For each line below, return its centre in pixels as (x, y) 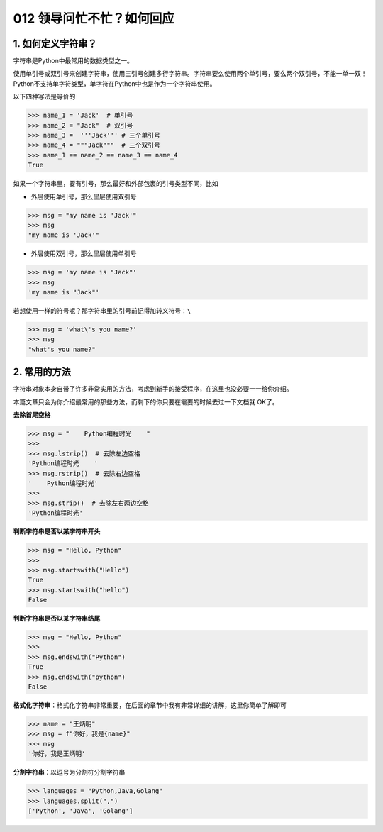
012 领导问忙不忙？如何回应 (94, 18)
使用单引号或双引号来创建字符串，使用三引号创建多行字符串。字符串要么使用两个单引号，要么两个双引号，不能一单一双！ (190, 74)
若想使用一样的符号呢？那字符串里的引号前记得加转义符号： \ (102, 311)
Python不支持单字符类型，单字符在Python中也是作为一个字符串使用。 (115, 83)
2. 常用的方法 (42, 372)
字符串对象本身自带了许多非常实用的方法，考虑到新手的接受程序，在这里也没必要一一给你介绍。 (153, 389)
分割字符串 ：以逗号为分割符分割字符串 (69, 772)
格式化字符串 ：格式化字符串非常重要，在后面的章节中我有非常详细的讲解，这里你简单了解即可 (150, 705)
